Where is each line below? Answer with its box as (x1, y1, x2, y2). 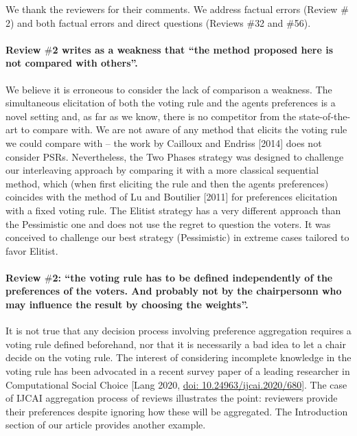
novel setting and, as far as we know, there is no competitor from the (5, 108, 297, 123)
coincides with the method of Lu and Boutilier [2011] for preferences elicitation (5, 190, 338, 204)
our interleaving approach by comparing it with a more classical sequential (5, 163, 319, 177)
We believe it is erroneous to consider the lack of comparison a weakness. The (5, 82, 332, 96)
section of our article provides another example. (5, 417, 206, 432)
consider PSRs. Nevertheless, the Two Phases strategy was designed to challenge (5, 149, 344, 163)
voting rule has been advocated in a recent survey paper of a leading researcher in (5, 364, 350, 378)
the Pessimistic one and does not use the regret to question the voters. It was (5, 216, 331, 231)
